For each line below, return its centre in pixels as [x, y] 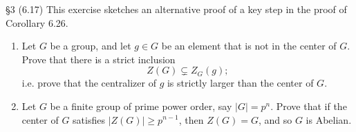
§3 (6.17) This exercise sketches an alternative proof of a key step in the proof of [176, 9]
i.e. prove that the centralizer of [89, 83]
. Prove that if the [309, 106]
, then [191, 119]
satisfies [89, 119]
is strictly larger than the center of [240, 83]
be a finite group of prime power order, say [141, 106]
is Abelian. [329, 119]
